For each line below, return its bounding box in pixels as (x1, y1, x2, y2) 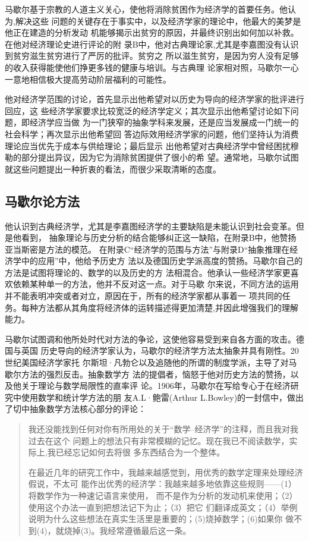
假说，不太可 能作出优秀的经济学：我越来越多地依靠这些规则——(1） (28, 477, 297, 490)
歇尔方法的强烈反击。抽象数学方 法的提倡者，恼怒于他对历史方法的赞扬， (5, 367, 291, 380)
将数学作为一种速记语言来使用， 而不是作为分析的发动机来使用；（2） (28, 489, 298, 501)
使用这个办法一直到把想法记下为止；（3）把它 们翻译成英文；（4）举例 (28, 501, 298, 513)
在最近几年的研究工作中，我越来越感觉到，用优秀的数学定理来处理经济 (28, 465, 303, 478)
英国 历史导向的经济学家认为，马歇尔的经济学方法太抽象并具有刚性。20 (21, 344, 299, 357)
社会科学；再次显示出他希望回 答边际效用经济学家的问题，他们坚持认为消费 (5, 127, 299, 140)
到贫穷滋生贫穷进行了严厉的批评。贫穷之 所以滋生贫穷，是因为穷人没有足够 (5, 49, 299, 62)
